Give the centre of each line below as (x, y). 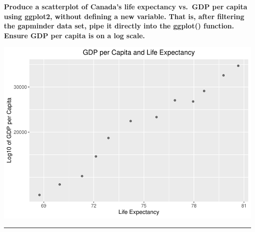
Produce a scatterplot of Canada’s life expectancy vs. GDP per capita (126, 6)
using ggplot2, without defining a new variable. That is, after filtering (124, 16)
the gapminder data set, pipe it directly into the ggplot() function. (119, 26)
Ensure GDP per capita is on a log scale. (75, 35)
